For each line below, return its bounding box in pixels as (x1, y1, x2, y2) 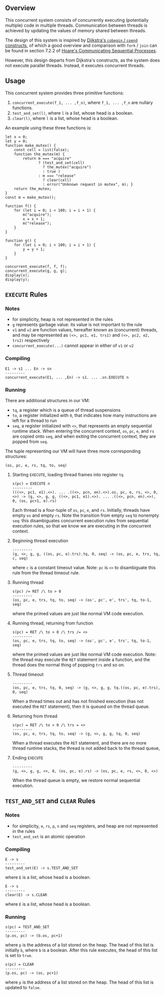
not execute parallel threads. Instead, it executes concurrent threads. (5, 62, 145, 68)
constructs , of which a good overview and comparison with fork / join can (5, 42, 158, 48)
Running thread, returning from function (12, 620, 94, 626)
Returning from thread (12, 713, 58, 719)
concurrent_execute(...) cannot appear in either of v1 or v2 (12, 343, 134, 349)
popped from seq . (12, 438, 48, 444)
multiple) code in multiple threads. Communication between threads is (5, 22, 148, 28)
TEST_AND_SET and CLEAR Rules (5, 797, 96, 805)
